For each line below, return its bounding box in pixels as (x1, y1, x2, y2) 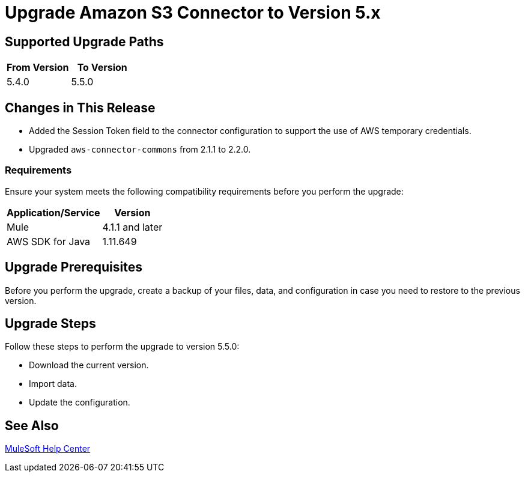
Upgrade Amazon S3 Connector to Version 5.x (5, 2, 381, 23)
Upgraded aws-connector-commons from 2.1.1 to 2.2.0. (29, 144, 251, 155)
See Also (5, 418, 59, 433)
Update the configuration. (29, 397, 130, 408)
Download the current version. (29, 360, 149, 371)
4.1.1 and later (102, 220, 163, 233)
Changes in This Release (5, 100, 156, 115)
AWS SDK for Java (7, 235, 91, 248)
